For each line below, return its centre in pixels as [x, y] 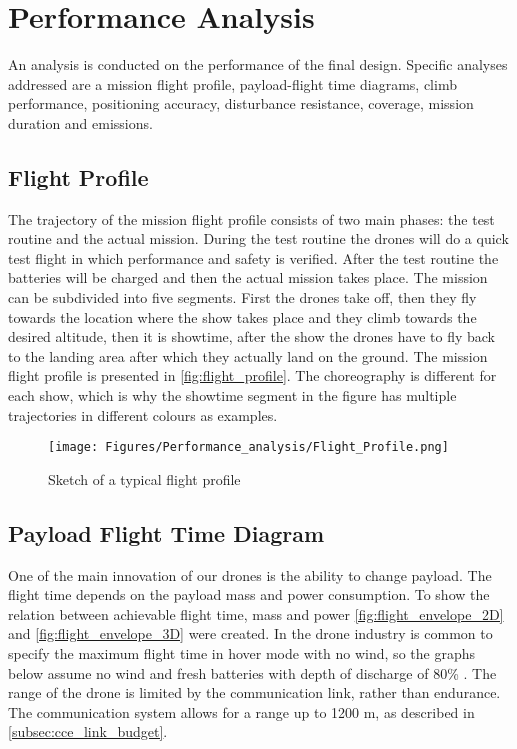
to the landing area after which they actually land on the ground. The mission [248, 355]
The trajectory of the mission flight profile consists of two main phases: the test [251, 218]
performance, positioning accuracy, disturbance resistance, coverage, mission [241, 103]
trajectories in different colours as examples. [143, 414]
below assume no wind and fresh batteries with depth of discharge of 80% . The [252, 672]
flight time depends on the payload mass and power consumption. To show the [249, 594]
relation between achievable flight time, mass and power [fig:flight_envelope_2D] [256, 613]
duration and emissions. [80, 122]
